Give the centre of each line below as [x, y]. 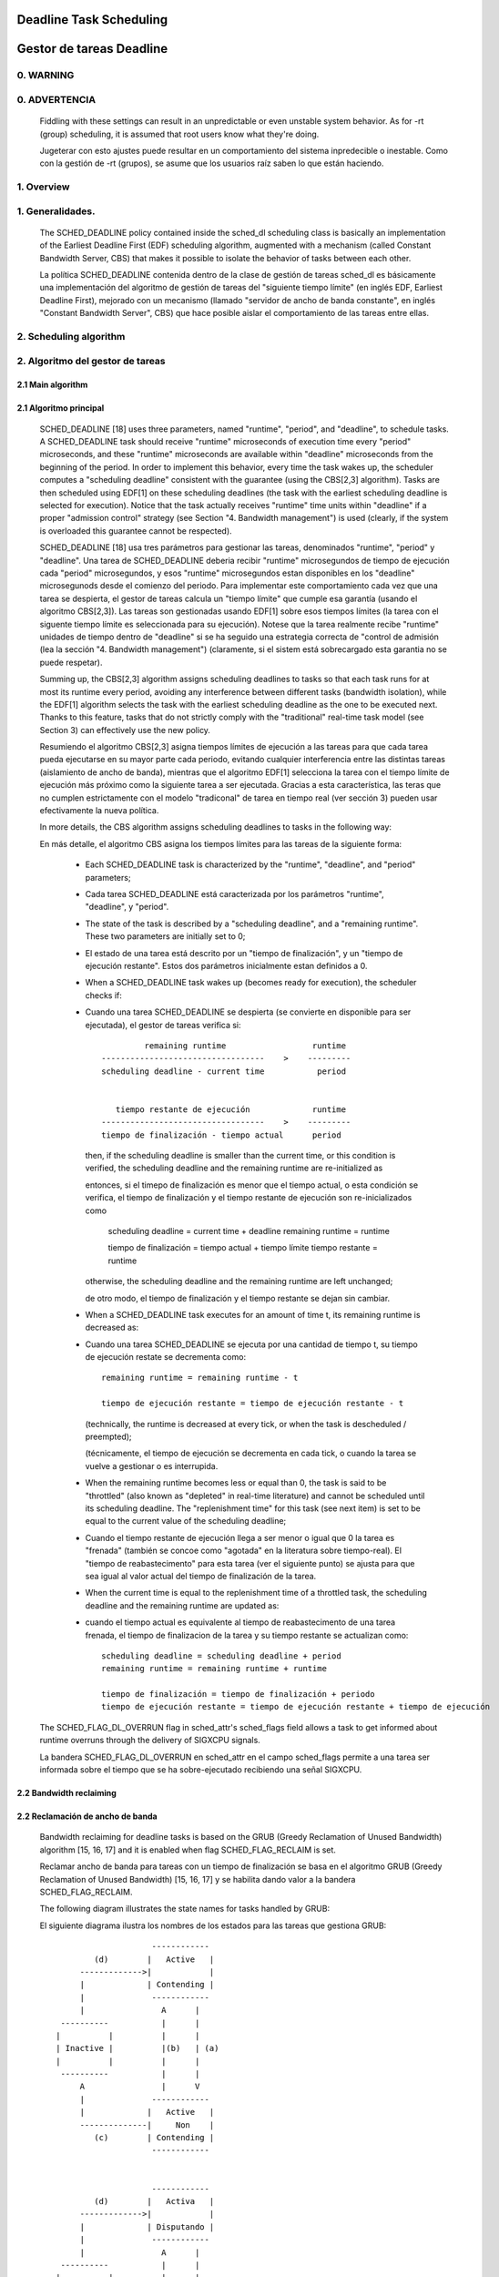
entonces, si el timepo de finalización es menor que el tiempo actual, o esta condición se [252, 1185]
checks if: [104, 995]
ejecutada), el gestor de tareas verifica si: [163, 1025]
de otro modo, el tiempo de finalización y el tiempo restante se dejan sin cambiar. [238, 1298]
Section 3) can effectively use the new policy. [125, 730]
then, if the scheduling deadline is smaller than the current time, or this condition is [240, 1156]
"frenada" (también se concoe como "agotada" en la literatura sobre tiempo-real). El [244, 1551]
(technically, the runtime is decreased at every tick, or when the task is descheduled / [246, 1424]
